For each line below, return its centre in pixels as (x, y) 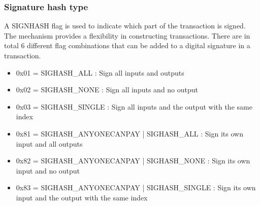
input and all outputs (49, 143)
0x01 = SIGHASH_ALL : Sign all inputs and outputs (100, 72)
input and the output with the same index (82, 197)
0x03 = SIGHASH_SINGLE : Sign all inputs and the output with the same (134, 106)
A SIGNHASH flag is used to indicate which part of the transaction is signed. (125, 26)
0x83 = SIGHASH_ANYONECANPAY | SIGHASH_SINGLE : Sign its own (136, 187)
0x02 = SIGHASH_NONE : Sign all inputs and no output (107, 90)
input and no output (48, 170)
